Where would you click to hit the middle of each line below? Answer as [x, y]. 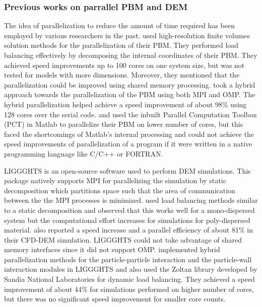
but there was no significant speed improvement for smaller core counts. [115, 299]
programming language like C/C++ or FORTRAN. [84, 153]
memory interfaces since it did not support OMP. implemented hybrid [112, 249]
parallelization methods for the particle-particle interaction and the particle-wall [128, 259]
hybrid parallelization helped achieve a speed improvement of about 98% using [125, 104]
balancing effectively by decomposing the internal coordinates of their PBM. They [131, 55]
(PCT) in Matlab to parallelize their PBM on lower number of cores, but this [124, 124]
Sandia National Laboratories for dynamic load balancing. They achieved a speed [129, 279]
